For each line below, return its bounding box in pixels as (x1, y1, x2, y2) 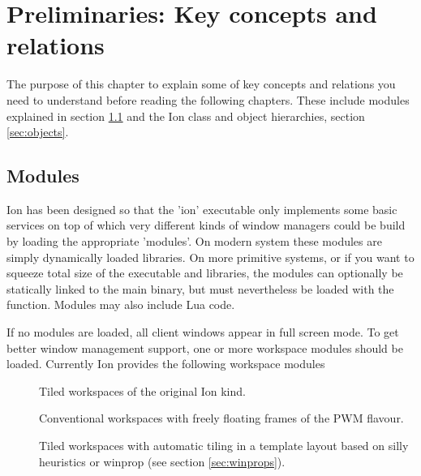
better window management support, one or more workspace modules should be (6, 339, 403, 356)
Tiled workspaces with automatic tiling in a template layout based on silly (39, 437, 409, 454)
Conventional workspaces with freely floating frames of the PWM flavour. (39, 410, 404, 427)
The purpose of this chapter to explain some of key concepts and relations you (6, 75, 396, 92)
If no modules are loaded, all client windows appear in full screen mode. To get (6, 324, 399, 341)
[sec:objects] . (6, 123, 69, 140)
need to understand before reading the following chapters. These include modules (6, 91, 410, 108)
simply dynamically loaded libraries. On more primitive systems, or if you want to (6, 248, 415, 265)
